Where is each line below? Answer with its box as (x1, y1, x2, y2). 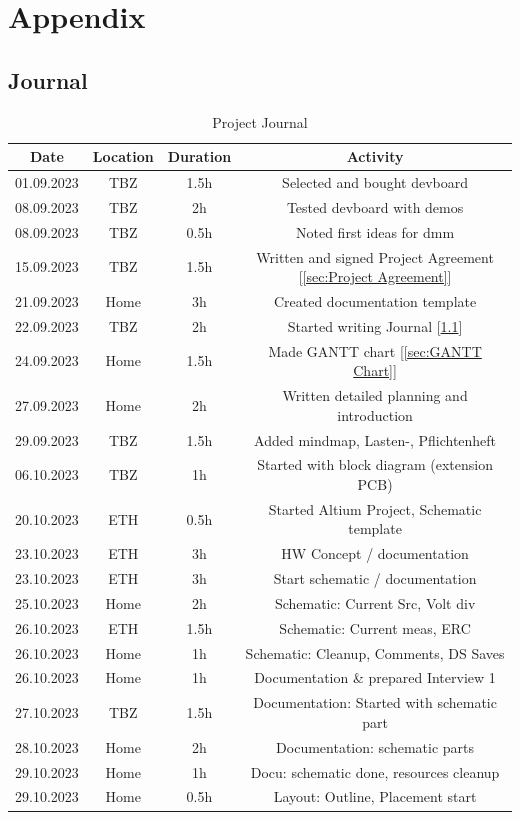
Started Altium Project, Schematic (268, 498, 482, 519)
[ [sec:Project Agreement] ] (298, 266, 452, 287)
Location (92, 146, 154, 167)
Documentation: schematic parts (276, 736, 475, 757)
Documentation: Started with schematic (253, 692, 497, 713)
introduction (337, 404, 413, 425)
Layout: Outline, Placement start (273, 786, 477, 807)
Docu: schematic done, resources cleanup (250, 761, 500, 782)
